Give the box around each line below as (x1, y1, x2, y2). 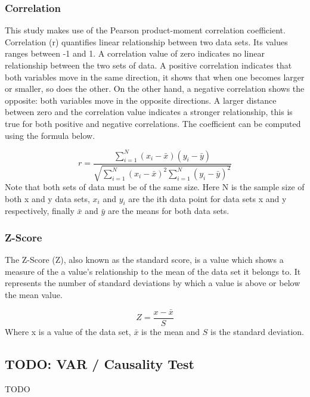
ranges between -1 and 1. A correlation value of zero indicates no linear (5, 47, 265, 60)
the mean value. (5, 289, 63, 301)
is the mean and (141, 325, 200, 337)
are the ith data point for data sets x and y (128, 192, 287, 204)
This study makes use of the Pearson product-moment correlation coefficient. (5, 24, 286, 36)
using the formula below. (5, 129, 95, 141)
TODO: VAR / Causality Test (5, 354, 195, 373)
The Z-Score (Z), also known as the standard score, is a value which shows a (5, 253, 284, 266)
